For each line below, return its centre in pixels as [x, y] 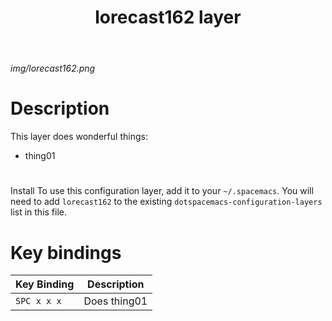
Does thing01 [115, 301]
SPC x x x [38, 301]
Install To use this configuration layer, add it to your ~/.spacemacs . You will [162, 191]
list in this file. [39, 212]
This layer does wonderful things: [79, 137]
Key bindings [66, 252]
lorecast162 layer [168, 17]
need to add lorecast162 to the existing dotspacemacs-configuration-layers [166, 202]
